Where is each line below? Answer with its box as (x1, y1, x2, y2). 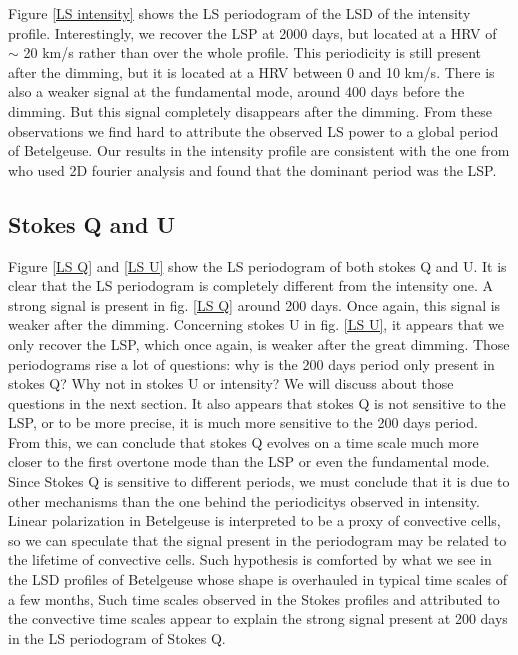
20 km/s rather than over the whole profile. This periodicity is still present (23, 42, 482, 63)
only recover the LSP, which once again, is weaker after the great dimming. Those (8, 333, 510, 354)
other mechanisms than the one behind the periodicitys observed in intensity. (8, 490, 480, 511)
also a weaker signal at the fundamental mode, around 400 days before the (8, 81, 465, 102)
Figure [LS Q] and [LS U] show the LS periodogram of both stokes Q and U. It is (8, 255, 507, 276)
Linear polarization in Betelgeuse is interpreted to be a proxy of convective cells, (8, 510, 501, 531)
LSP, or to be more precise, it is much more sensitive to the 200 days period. (8, 412, 478, 433)
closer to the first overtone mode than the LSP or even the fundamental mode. (8, 451, 490, 472)
